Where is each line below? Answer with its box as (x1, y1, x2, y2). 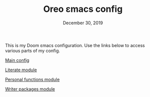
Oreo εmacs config (43, 3, 123, 15)
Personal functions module (5, 76, 60, 82)
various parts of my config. (5, 48, 60, 53)
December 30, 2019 (63, 20, 103, 26)
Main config (5, 57, 30, 63)
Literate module (5, 67, 37, 73)
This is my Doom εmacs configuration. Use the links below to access (5, 42, 145, 48)
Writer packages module (5, 86, 55, 92)
